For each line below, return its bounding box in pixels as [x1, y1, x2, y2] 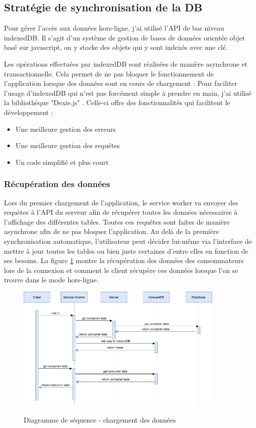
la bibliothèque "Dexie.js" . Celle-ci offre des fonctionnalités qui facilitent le [4, 97, 230, 108]
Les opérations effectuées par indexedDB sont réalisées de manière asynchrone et [4, 58, 248, 69]
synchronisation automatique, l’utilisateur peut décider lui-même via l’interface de [4, 235, 252, 246]
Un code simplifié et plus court [15, 156, 109, 167]
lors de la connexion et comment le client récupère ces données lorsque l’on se [4, 265, 238, 275]
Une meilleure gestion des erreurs [15, 123, 116, 134]
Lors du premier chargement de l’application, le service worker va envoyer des [4, 197, 238, 207]
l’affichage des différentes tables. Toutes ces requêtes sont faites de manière [4, 216, 230, 227]
